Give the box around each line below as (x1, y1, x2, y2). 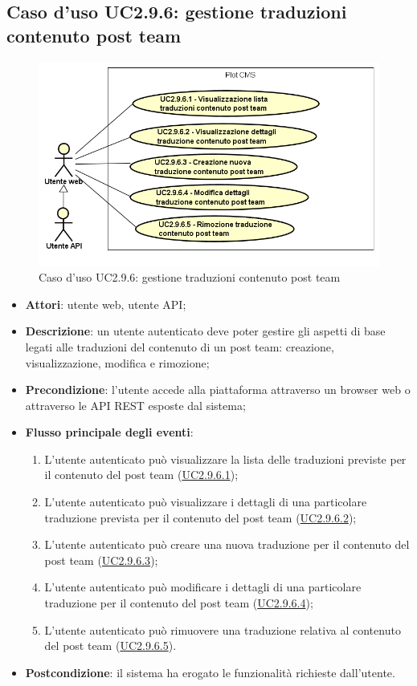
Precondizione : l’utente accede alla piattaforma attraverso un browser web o (25, 381, 411, 398)
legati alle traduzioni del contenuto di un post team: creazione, (25, 338, 334, 355)
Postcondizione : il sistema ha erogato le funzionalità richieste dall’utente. (25, 664, 395, 680)
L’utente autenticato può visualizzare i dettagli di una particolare (44, 493, 367, 510)
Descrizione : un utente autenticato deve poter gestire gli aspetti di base (25, 323, 386, 339)
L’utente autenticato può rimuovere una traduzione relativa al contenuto (44, 621, 401, 638)
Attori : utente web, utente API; (25, 295, 186, 312)
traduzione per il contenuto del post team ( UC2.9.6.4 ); (44, 595, 313, 611)
